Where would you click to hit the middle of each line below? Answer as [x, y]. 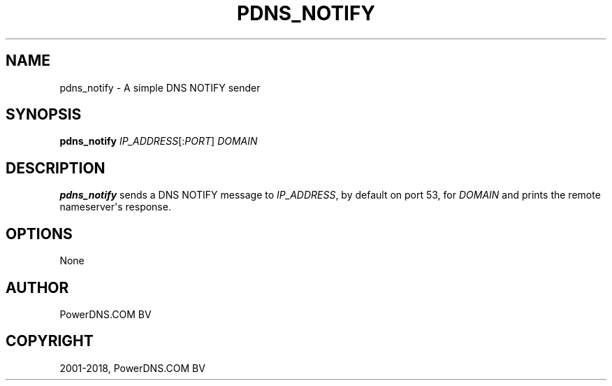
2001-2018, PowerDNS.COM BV [132, 368]
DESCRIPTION [56, 168]
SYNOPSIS [44, 115]
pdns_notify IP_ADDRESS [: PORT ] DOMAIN [159, 141]
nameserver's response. [115, 207]
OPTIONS [39, 234]
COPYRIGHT [50, 341]
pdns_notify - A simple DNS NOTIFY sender [160, 87]
